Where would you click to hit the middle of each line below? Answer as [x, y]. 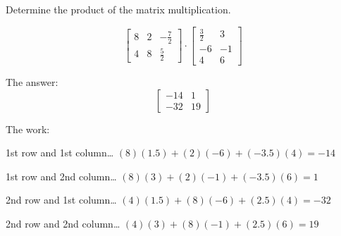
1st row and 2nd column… [61, 176]
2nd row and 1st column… [61, 200]
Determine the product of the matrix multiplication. [118, 9]
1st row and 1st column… [60, 153]
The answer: [32, 82]
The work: [28, 129]
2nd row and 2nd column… [63, 223]
